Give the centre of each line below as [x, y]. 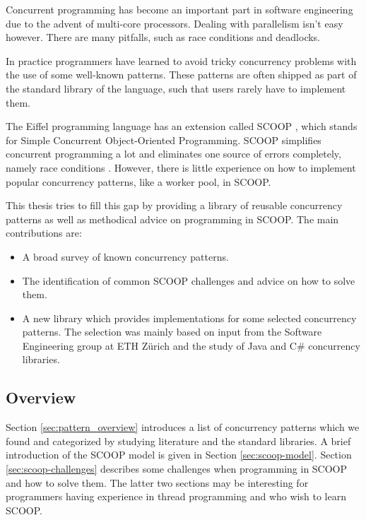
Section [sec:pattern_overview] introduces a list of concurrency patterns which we [183, 427]
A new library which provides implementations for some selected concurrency [189, 318]
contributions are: [44, 233]
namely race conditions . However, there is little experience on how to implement [181, 167]
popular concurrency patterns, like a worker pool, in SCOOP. [138, 181]
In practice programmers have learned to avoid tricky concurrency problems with [181, 60]
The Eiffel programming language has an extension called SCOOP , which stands [182, 126]
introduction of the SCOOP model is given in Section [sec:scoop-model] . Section [179, 455]
